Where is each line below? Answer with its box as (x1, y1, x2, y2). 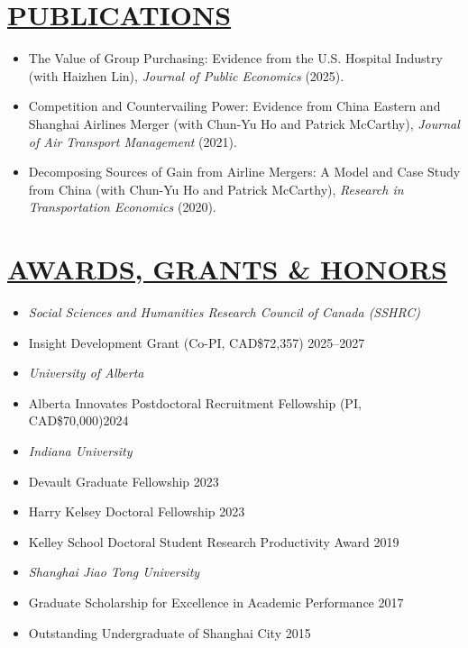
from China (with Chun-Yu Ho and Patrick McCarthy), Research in (28, 179, 404, 198)
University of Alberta (28, 363, 144, 382)
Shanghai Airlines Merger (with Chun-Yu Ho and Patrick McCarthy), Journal (28, 114, 460, 132)
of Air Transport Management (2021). (28, 132, 237, 151)
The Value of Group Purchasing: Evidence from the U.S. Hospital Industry (28, 49, 443, 68)
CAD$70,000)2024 (28, 411, 129, 430)
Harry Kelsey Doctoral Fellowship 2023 (28, 502, 245, 521)
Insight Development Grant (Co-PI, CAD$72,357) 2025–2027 (28, 333, 365, 351)
